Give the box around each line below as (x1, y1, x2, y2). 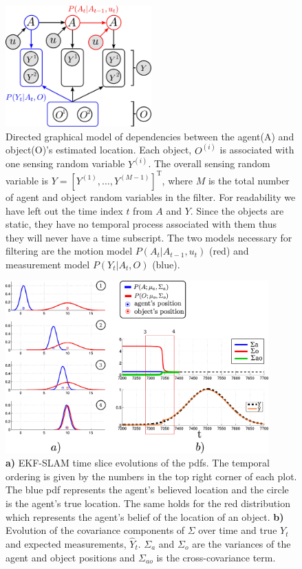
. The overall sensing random (148, 156, 270, 171)
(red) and (208, 244, 249, 258)
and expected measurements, (6, 536, 127, 550)
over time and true (198, 523, 277, 537)
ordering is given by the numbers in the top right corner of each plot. (6, 469, 297, 483)
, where (162, 173, 193, 187)
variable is (6, 173, 48, 187)
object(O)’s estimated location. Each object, (6, 142, 192, 157)
